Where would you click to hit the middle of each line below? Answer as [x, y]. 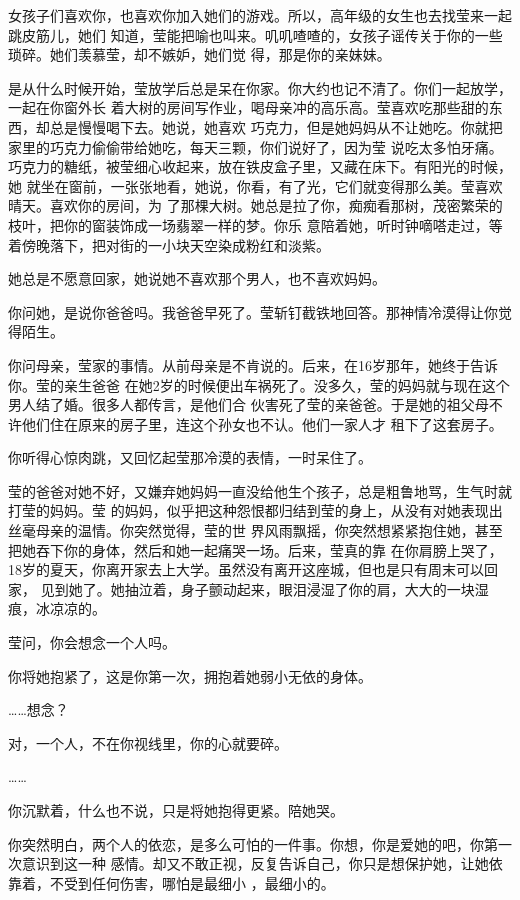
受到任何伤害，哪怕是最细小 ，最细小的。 [199, 882]
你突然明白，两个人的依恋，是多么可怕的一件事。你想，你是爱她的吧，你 [246, 843]
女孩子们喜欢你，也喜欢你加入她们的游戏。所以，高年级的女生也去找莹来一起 [260, 15]
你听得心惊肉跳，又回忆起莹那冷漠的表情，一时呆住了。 [190, 457]
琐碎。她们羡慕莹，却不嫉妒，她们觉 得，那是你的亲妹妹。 [199, 54]
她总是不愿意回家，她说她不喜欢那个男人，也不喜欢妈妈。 [197, 278]
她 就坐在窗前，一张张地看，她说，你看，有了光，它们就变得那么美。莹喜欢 [255, 185]
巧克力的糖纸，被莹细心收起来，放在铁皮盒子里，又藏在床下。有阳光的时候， [260, 166]
